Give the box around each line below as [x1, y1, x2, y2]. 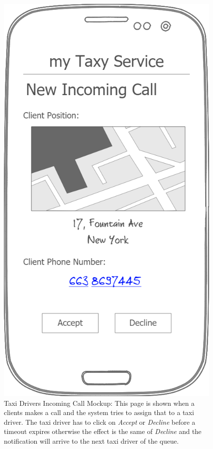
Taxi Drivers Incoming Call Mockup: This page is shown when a [4, 398, 195, 408]
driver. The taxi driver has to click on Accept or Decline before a [4, 416, 196, 427]
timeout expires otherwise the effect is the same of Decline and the [4, 426, 202, 436]
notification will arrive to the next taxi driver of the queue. [4, 435, 179, 446]
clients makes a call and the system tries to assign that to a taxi [4, 407, 194, 417]
